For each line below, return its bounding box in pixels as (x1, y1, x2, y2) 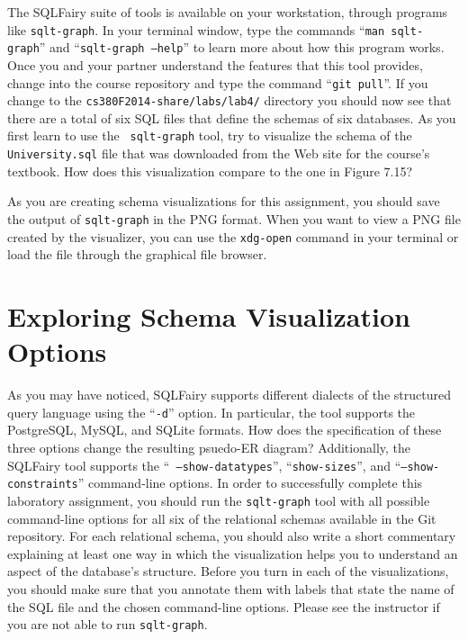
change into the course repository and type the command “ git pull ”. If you (7, 73, 428, 92)
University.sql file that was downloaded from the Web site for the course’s (7, 144, 430, 163)
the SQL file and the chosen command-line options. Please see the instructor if (7, 597, 440, 616)
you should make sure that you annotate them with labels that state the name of (7, 579, 454, 598)
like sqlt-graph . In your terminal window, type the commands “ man (7, 20, 385, 39)
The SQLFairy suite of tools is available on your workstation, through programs (7, 3, 448, 21)
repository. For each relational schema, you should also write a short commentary (7, 526, 456, 545)
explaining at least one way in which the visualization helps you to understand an (7, 544, 458, 562)
